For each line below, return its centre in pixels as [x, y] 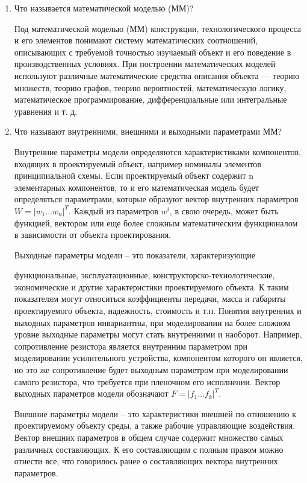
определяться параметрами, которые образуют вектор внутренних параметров [156, 199]
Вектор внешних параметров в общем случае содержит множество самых [149, 437]
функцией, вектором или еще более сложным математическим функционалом [156, 222]
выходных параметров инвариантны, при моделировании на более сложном [152, 322]
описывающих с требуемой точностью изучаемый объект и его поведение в [153, 52]
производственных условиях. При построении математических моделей [145, 64]
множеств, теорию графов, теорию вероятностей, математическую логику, [150, 87]
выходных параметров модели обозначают [91, 393]
